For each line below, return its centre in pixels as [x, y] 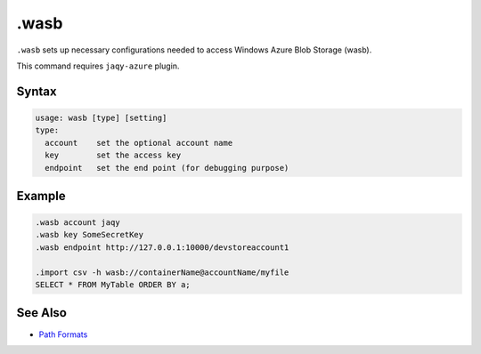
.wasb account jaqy [77, 223]
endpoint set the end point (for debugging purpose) [167, 168]
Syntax [37, 91]
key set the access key [113, 155]
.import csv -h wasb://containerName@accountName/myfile [162, 272]
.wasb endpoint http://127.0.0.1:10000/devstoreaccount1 [162, 247]
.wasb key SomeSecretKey [90, 235]
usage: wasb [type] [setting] [101, 117]
